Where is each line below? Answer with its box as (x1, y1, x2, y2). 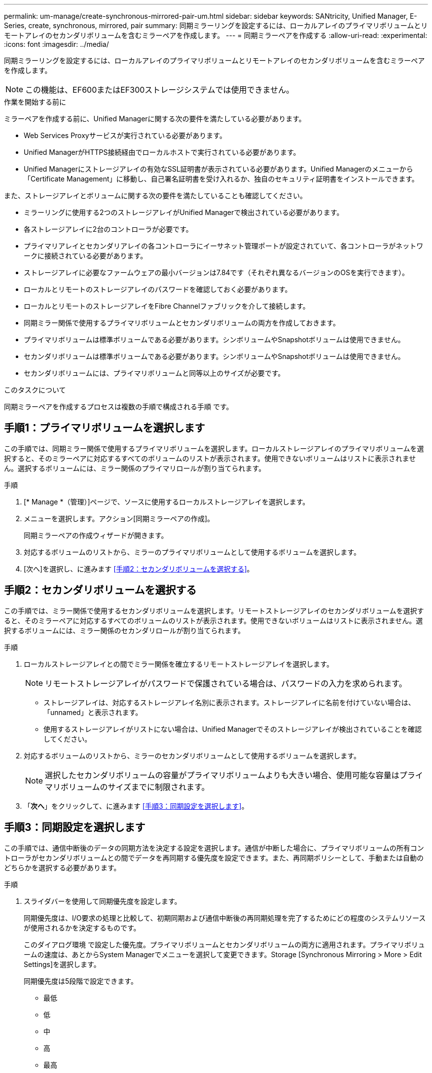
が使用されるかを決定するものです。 (24, 923, 141, 932)
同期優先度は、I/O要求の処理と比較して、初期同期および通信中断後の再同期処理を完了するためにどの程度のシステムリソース (24, 913, 426, 922)
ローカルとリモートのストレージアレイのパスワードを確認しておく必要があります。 (24, 285, 292, 293)
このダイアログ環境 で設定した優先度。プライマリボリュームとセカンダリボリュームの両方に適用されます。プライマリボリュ (24, 940, 425, 949)
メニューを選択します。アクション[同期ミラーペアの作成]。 (24, 514, 215, 523)
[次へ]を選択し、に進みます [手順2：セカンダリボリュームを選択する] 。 (24, 564, 254, 573)
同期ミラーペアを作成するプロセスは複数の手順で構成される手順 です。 (4, 402, 233, 411)
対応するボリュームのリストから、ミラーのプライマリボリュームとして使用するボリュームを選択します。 (24, 547, 360, 556)
